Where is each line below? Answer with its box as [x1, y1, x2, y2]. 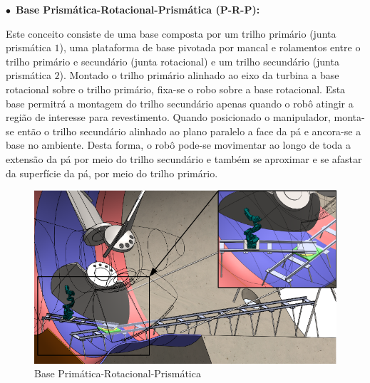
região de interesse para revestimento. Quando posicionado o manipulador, [6, 110, 331, 125]
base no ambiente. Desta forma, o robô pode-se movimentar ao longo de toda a [6, 137, 351, 152]
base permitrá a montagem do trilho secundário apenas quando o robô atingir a [6, 95, 354, 110]
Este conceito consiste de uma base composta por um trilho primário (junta [6, 26, 336, 41]
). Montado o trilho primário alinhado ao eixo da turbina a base [59, 68, 339, 83]
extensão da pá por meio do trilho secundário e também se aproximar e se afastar [6, 151, 362, 166]
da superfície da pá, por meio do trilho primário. [6, 165, 218, 180]
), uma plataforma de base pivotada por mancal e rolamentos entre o [59, 40, 361, 55]
